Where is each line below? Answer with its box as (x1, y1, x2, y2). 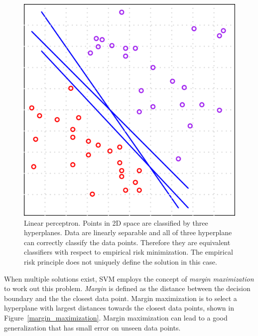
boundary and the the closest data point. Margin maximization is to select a (4, 293, 237, 303)
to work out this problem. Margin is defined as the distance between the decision (4, 283, 251, 294)
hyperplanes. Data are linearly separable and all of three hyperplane (24, 227, 232, 238)
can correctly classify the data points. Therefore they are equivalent (24, 237, 231, 247)
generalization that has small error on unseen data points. (4, 322, 181, 333)
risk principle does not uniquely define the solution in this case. (24, 256, 217, 267)
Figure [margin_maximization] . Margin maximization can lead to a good (4, 312, 228, 323)
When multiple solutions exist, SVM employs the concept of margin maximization (4, 273, 254, 284)
